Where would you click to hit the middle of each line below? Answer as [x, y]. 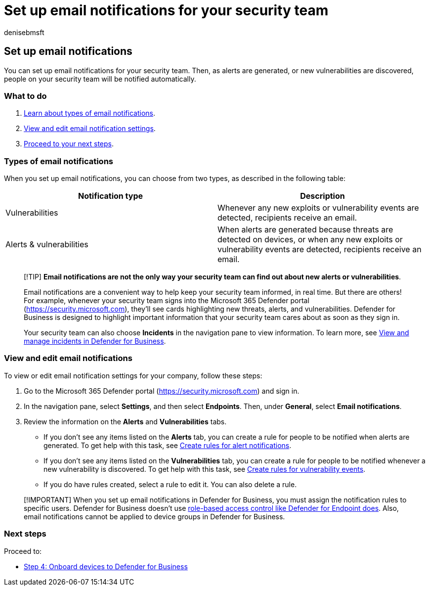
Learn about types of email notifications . [89, 113]
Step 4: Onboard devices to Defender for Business [106, 566]
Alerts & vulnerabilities [47, 245]
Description [322, 196]
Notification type [110, 196]
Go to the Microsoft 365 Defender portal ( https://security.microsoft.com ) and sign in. [162, 391]
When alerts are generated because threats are [305, 230]
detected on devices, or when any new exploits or [310, 240]
